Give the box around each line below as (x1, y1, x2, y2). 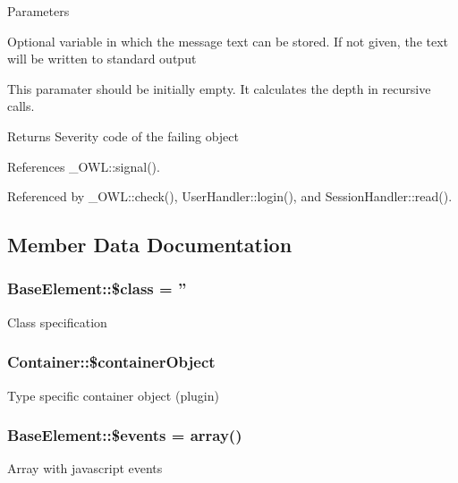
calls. (7, 97, 35, 115)
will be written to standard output (7, 49, 197, 68)
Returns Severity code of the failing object (7, 126, 239, 145)
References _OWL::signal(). (7, 157, 160, 175)
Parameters (7, 2, 70, 20)
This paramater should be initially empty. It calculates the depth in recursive (7, 79, 431, 97)
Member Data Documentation (7, 231, 293, 258)
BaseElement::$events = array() (7, 424, 242, 446)
